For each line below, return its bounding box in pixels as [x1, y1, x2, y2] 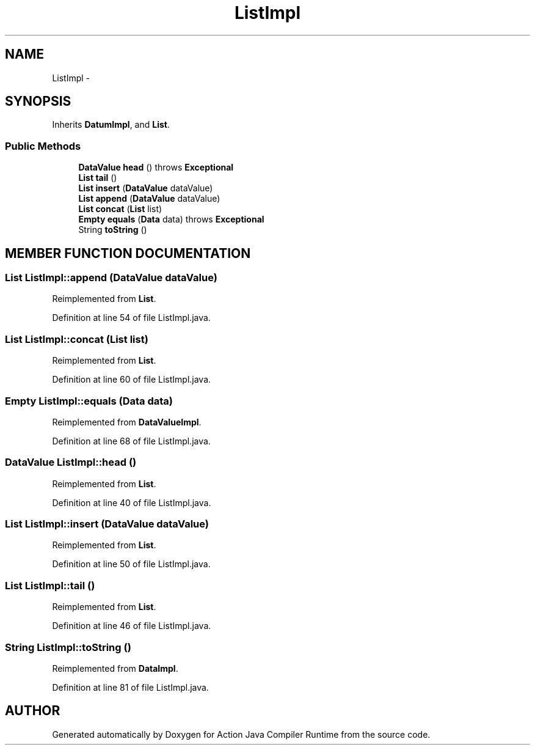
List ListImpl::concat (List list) [5, 333, 148, 345]
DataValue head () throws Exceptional [78, 162, 234, 173]
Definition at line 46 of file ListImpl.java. [52, 620, 211, 631]
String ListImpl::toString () [5, 641, 131, 653]
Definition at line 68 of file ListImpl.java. [52, 435, 211, 446]
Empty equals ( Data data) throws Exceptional [78, 214, 264, 225]
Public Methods [5, 139, 81, 152]
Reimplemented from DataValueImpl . [52, 416, 202, 427]
